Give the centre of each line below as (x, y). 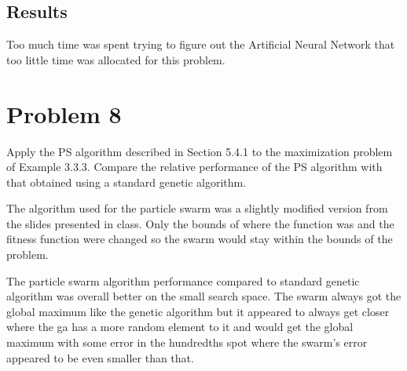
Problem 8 (64, 113)
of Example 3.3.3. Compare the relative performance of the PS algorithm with (194, 167)
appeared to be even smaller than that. (100, 357)
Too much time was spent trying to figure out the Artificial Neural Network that (201, 44)
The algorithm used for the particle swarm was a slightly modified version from (197, 208)
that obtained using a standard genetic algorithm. (126, 182)
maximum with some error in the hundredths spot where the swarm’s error (187, 342)
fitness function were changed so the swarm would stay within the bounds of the (200, 239)
